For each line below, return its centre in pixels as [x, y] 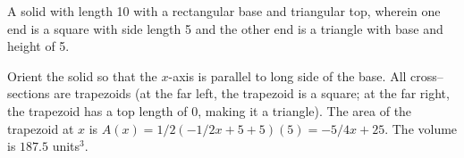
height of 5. [38, 46]
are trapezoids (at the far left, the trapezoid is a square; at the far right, [252, 93]
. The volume [421, 128]
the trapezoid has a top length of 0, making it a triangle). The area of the [210, 110]
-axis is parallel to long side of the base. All [287, 75]
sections [29, 93]
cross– [427, 75]
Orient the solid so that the [82, 75]
